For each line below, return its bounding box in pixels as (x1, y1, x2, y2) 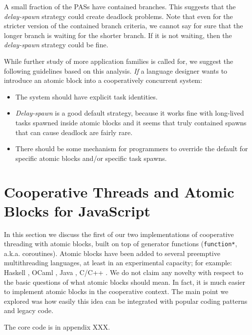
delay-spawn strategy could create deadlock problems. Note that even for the (4, 11, 233, 21)
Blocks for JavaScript (4, 200, 150, 220)
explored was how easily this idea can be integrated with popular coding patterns (4, 296, 248, 306)
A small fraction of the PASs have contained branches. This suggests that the (4, 1, 236, 11)
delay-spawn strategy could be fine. (4, 39, 108, 50)
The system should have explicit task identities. (15, 91, 158, 101)
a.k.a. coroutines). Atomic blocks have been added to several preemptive (4, 248, 220, 258)
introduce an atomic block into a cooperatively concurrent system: (4, 75, 202, 85)
